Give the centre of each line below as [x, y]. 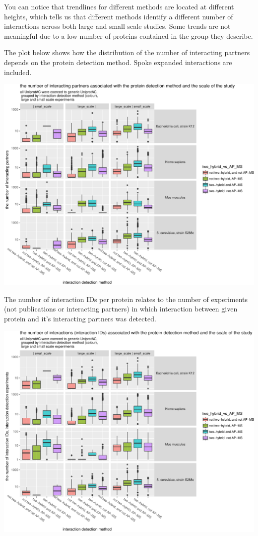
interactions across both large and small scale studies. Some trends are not [117, 26]
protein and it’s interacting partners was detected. [80, 318]
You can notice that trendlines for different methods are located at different [119, 6]
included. [18, 72]
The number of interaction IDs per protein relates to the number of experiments [126, 299]
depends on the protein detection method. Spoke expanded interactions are [118, 62]
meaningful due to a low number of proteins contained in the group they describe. [129, 36]
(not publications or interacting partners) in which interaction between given [121, 309]
